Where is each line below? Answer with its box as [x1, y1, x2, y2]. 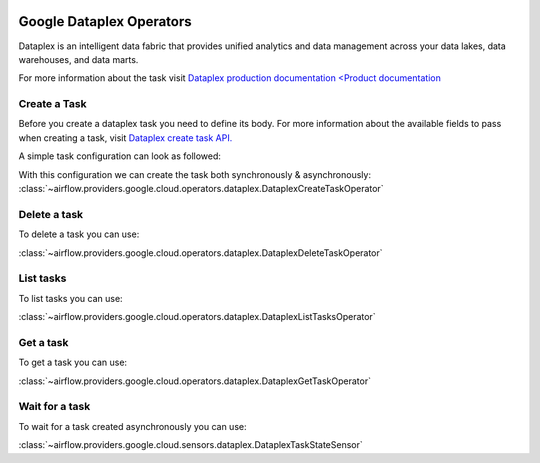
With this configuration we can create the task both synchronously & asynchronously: [18, 168, 372, 180]
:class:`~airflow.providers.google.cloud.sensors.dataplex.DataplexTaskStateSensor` [18, 439, 364, 451]
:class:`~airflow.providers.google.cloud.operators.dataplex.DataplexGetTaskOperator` [18, 375, 372, 387]
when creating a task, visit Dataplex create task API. [18, 131, 233, 144]
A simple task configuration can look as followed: [18, 150, 222, 162]
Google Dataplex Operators [18, 13, 192, 30]
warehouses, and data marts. [18, 53, 139, 65]
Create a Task [18, 97, 87, 111]
